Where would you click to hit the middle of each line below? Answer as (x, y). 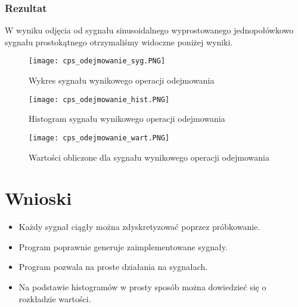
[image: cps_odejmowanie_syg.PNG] (97, 61)
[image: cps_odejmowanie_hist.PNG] (99, 99)
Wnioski (38, 198)
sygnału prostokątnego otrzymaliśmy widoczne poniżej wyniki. (119, 42)
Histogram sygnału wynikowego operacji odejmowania (127, 119)
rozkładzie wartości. (55, 298)
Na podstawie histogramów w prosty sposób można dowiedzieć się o (142, 287)
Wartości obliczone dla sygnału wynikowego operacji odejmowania (149, 157)
